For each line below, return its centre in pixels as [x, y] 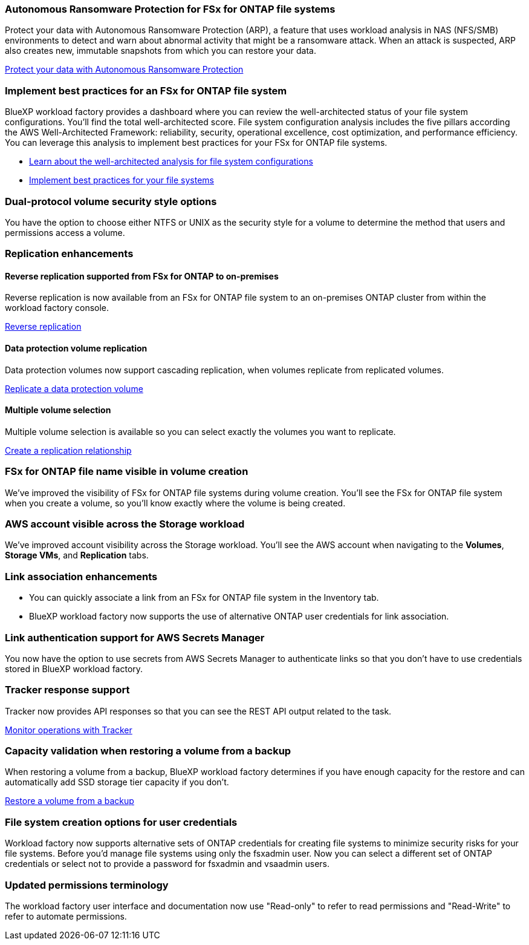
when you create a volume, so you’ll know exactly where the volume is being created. [175, 503]
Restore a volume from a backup [70, 801]
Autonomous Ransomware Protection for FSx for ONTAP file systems [170, 9]
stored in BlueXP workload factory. [74, 669]
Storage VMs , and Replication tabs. [77, 555]
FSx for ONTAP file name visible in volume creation [127, 472]
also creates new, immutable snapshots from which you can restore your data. [161, 51]
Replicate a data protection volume [74, 388]
